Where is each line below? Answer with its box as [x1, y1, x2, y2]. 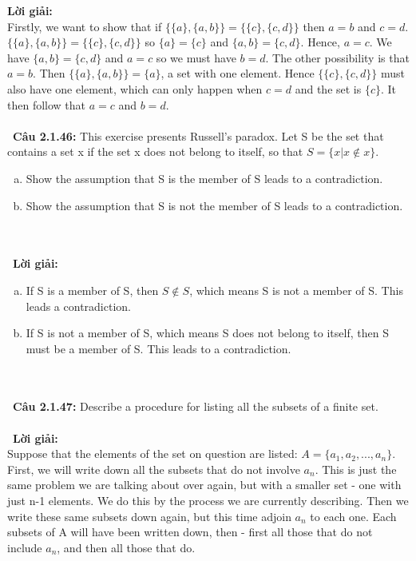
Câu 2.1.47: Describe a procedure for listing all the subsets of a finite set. [13, 398, 378, 415]
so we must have [156, 49, 236, 66]
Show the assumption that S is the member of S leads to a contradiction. [26, 169, 383, 186]
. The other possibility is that [265, 49, 410, 66]
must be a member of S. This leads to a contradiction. [26, 340, 291, 356]
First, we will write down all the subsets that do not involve [7, 460, 300, 477]
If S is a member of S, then [26, 281, 159, 298]
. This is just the [315, 460, 397, 477]
